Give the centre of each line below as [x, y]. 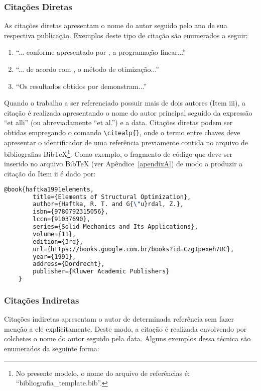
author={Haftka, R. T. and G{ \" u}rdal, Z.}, [108, 204]
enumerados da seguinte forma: [52, 349]
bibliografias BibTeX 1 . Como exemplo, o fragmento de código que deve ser [118, 153]
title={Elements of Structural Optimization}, [112, 197]
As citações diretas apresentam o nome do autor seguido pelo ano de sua [116, 25]
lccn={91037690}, [61, 219]
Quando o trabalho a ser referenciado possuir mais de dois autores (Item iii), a [125, 103]
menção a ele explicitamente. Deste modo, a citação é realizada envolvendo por [125, 328]
